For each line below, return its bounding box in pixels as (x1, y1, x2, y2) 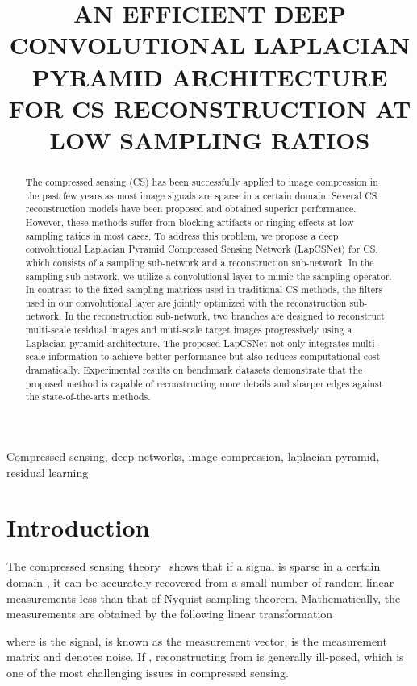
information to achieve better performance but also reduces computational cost (48, 349, 381, 363)
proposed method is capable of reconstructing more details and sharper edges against (25, 376, 383, 390)
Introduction (6, 511, 150, 544)
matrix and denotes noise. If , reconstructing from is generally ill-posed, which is (6, 648, 404, 665)
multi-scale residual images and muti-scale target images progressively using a (25, 323, 352, 337)
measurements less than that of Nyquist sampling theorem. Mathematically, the (6, 589, 401, 606)
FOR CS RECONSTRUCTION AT (8, 91, 411, 124)
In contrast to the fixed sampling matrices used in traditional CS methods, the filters (25, 282, 383, 296)
